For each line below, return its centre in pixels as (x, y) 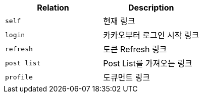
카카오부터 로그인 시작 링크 (151, 35)
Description (151, 8)
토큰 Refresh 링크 (135, 49)
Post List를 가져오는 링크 (148, 63)
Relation (53, 8)
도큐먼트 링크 (126, 77)
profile (19, 77)
